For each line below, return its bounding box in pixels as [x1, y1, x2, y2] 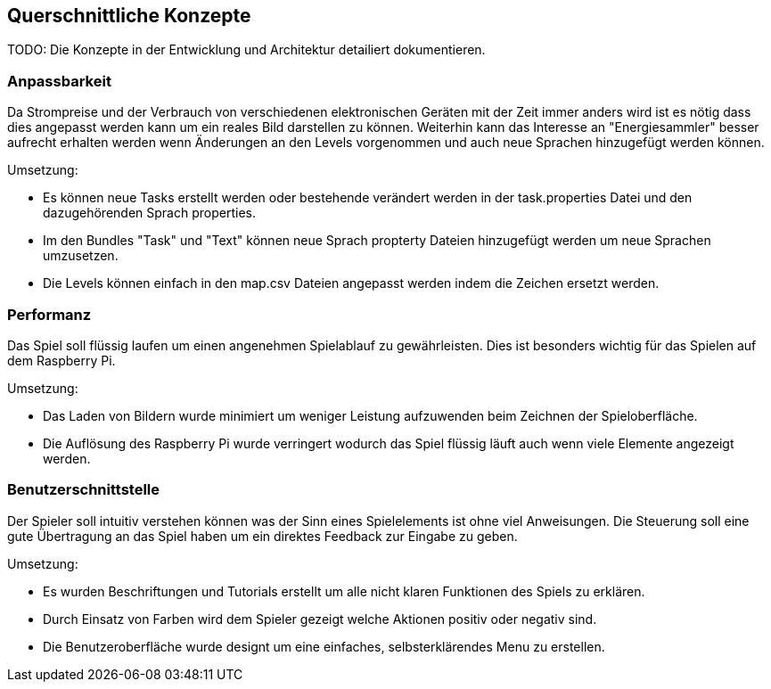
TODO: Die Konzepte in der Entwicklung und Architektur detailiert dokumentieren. [7, 42, 486, 58]
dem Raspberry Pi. [7, 352, 116, 368]
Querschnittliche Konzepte [7, 4, 251, 27]
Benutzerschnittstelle [7, 480, 160, 499]
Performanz [7, 305, 92, 324]
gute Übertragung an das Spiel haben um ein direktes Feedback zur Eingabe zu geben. [7, 528, 518, 544]
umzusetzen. [43, 248, 119, 264]
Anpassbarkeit [7, 71, 111, 90]
